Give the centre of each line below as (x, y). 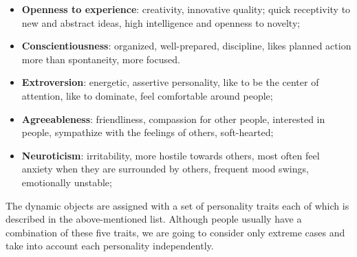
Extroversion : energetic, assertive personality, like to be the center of (170, 82)
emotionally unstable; (67, 182)
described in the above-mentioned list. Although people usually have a (154, 219)
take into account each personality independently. (110, 246)
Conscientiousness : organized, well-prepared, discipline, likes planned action (186, 46)
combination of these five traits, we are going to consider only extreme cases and (175, 232)
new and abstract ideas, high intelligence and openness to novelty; (161, 22)
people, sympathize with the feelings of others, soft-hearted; (148, 132)
